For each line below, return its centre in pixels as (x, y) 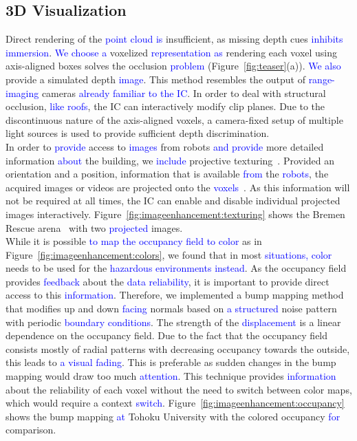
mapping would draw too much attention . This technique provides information (171, 376)
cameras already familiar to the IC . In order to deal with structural (184, 93)
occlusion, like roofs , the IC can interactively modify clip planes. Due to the (165, 106)
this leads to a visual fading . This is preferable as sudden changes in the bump (171, 362)
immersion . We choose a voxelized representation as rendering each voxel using (172, 52)
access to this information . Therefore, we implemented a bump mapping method (175, 295)
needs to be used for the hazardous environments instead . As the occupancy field (176, 268)
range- (322, 79)
